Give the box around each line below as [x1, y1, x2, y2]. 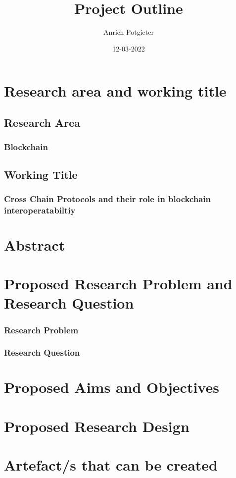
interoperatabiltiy [4, 204, 76, 216]
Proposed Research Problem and [4, 273, 233, 294]
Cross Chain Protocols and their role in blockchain [4, 192, 211, 205]
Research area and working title [4, 81, 227, 101]
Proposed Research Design [4, 416, 189, 436]
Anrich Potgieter [103, 27, 154, 37]
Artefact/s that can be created [4, 455, 218, 475]
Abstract [4, 234, 65, 255]
